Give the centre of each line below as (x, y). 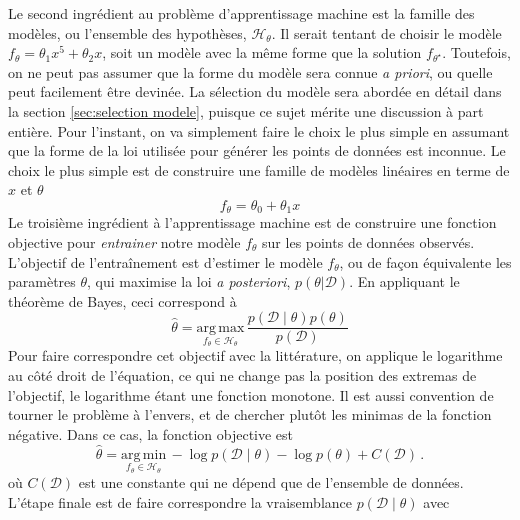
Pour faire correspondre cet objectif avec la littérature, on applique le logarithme (255, 355)
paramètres (42, 281)
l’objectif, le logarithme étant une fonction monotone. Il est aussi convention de (251, 394)
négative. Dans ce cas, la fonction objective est (151, 433)
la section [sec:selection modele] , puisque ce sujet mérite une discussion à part (246, 110)
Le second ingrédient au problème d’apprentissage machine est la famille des (241, 13)
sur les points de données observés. (368, 241)
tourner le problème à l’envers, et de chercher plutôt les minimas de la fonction (250, 414)
